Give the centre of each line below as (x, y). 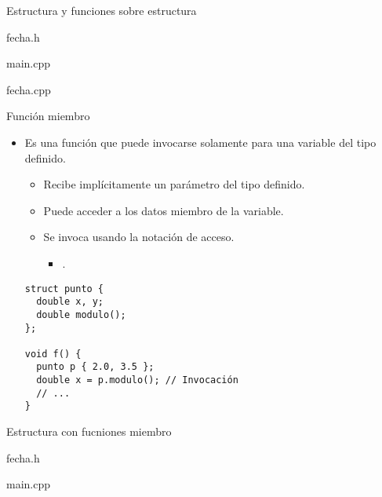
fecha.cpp (29, 89)
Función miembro (48, 116)
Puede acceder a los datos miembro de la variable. (164, 210)
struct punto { (64, 289)
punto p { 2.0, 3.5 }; (95, 367)
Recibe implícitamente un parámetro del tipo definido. (174, 184)
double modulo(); (81, 314)
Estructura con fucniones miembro (89, 431)
